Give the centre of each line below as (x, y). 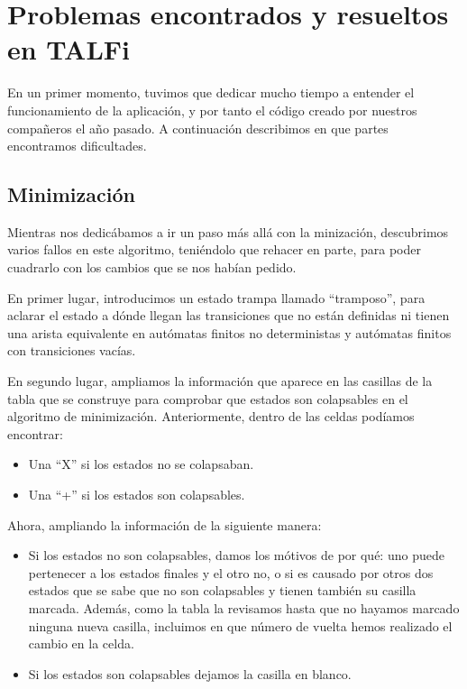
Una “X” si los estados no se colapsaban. (141, 464)
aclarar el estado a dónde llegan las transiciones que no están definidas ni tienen (229, 315)
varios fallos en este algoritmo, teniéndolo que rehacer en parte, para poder (215, 249)
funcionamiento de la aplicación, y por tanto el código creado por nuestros (212, 110)
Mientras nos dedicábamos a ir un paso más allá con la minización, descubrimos (228, 231)
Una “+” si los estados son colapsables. (137, 495)
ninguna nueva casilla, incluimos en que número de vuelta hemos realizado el (240, 625)
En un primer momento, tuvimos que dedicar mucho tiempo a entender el (211, 92)
